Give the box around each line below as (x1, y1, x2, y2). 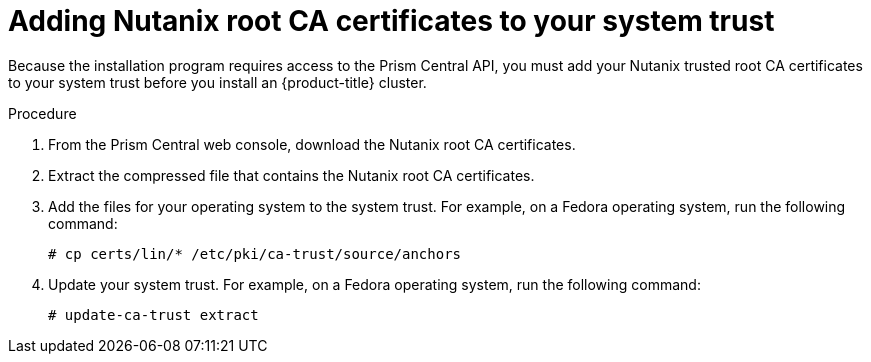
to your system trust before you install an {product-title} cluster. (8, 73, 427, 91)
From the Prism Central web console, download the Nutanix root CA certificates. (48, 135, 576, 153)
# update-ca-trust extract (48, 306, 259, 323)
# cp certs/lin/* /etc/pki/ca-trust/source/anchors (48, 245, 462, 262)
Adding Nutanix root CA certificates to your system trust (8, 4, 775, 38)
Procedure (8, 104, 77, 122)
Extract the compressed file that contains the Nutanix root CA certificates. (48, 166, 535, 184)
